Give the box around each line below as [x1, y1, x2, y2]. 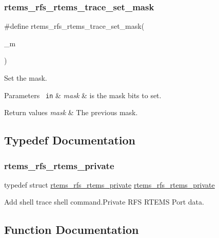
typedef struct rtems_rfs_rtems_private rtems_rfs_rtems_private [4, 179, 215, 190]
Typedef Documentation [4, 132, 135, 148]
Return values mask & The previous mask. [4, 107, 138, 118]
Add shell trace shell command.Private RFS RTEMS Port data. [4, 196, 204, 207]
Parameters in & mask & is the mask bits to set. [4, 89, 162, 100]
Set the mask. [4, 72, 47, 83]
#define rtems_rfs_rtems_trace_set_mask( [4, 21, 145, 31]
